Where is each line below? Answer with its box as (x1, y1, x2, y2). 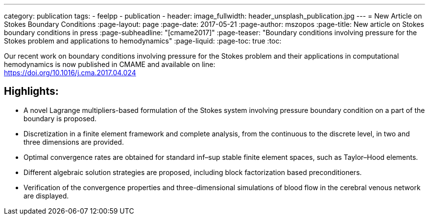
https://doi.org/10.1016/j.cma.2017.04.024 (4, 68, 136, 77)
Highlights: (4, 85, 59, 98)
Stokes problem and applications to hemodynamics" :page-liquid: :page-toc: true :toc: (4, 37, 282, 45)
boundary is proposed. (24, 114, 97, 123)
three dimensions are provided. (24, 137, 124, 146)
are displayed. (24, 191, 69, 200)
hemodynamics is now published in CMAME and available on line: (4, 60, 215, 68)
